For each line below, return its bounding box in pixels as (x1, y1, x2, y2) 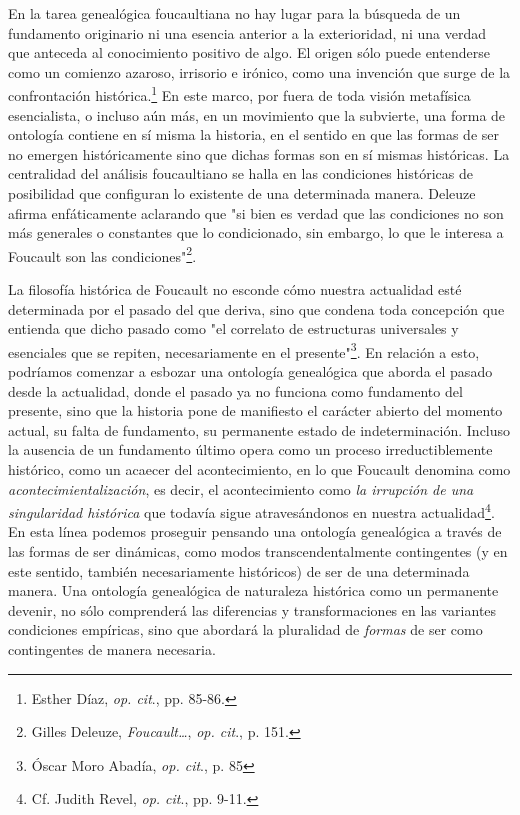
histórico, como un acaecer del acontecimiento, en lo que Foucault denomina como (8, 459, 511, 480)
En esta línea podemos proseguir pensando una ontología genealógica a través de (8, 521, 502, 542)
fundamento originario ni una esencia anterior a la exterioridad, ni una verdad (8, 22, 486, 43)
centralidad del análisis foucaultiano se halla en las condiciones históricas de (8, 163, 473, 184)
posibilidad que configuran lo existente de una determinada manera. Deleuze (8, 183, 476, 203)
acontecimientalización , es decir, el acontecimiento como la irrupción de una (8, 478, 474, 499)
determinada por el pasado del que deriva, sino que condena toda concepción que (8, 298, 505, 319)
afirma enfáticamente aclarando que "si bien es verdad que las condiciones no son (8, 202, 504, 223)
